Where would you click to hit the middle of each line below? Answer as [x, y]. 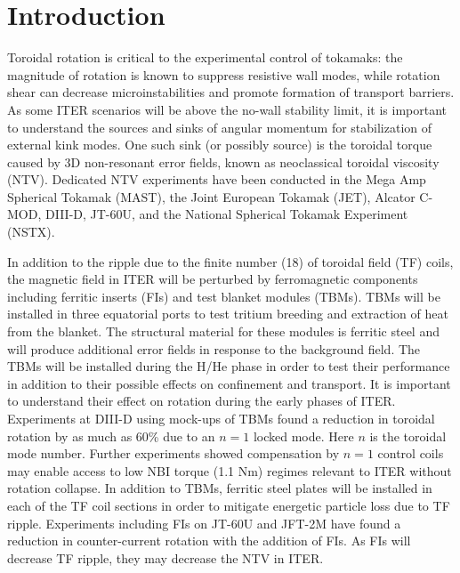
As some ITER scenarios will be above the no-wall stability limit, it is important [227, 109]
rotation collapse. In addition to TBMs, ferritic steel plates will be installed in [220, 488]
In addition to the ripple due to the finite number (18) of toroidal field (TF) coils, [230, 261]
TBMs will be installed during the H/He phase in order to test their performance [229, 366]
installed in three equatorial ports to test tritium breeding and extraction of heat [228, 314]
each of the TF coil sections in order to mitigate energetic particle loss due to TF [229, 505]
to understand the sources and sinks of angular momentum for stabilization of [220, 127]
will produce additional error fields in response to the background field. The [214, 348]
